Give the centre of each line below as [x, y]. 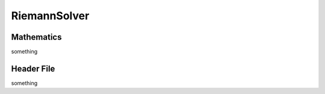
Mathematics [36, 37]
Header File [33, 68]
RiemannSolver [50, 16]
